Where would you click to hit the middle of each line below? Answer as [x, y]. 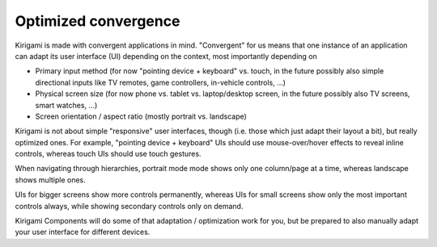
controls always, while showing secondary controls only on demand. [129, 206]
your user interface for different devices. [83, 232]
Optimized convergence [98, 21]
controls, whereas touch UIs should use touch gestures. [108, 154]
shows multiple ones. [51, 180]
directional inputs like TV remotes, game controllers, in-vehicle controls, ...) [161, 82]
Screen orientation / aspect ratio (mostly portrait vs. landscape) [141, 116]
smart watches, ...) [66, 105]
